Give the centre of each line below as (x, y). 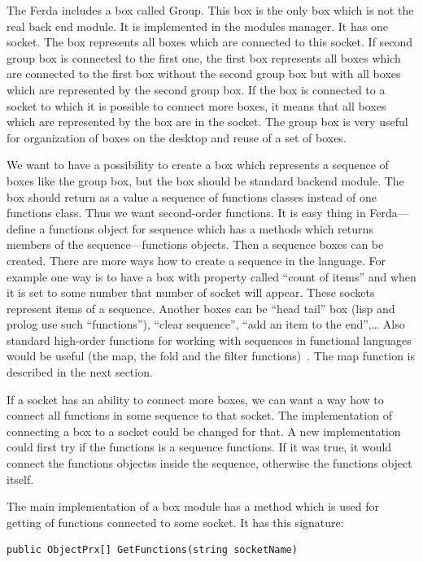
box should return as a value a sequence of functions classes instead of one (192, 196)
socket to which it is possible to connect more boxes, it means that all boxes (196, 105)
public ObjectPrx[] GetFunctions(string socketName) (152, 550)
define (21, 228)
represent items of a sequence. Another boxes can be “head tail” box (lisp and (201, 308)
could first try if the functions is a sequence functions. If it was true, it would (199, 447)
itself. (20, 479)
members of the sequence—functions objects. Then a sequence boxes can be (195, 244)
